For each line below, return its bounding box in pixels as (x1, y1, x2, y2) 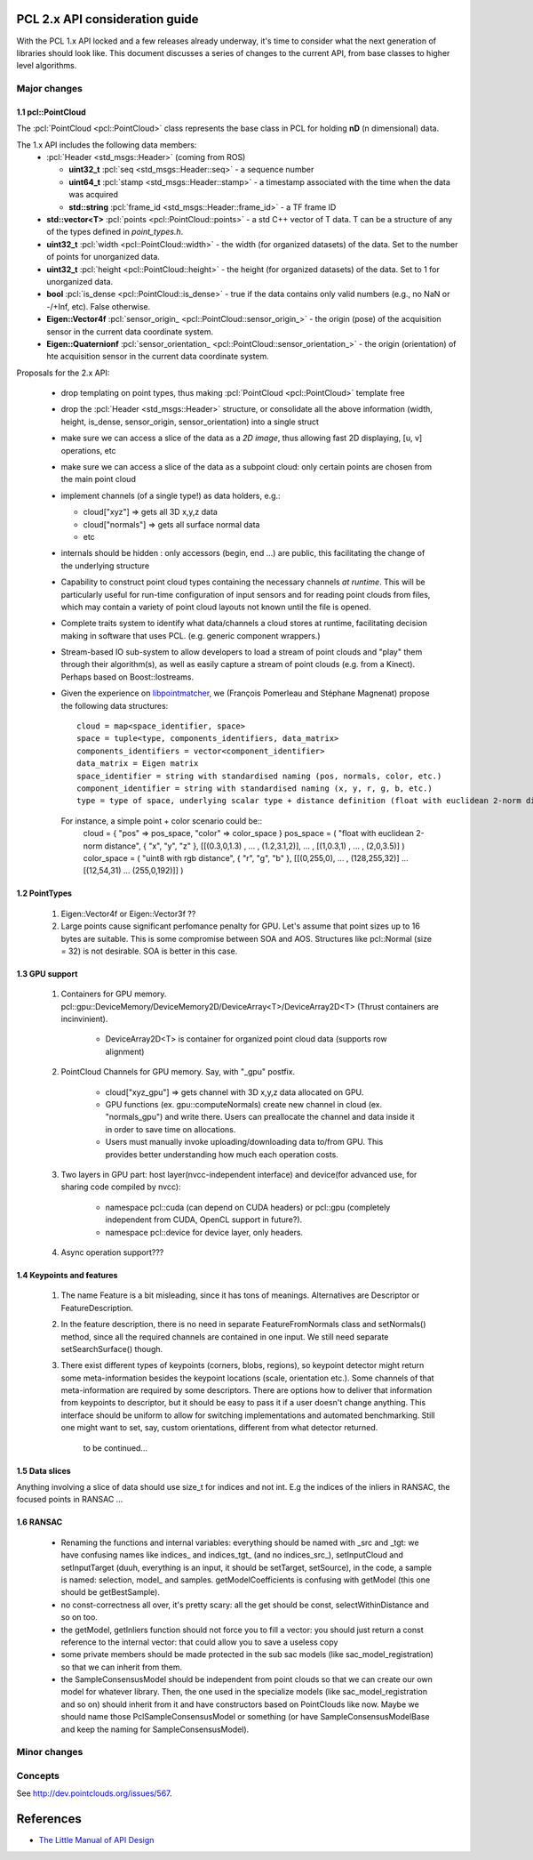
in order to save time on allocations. (105, 1123, 236, 1134)
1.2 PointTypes (16, 888, 73, 898)
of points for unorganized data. (46, 252, 160, 262)
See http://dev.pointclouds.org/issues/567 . (16, 1788, 172, 1799)
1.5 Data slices (16, 1465, 71, 1476)
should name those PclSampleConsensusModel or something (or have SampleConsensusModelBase (60, 1711, 430, 1722)
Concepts (16, 1769, 60, 1782)
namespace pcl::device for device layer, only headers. (105, 1227, 304, 1237)
